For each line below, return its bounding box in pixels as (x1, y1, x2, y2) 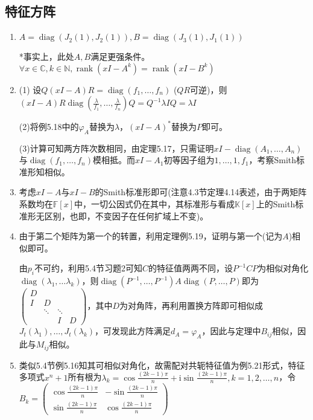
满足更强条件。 (90, 50, 150, 63)
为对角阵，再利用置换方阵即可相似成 (119, 299, 263, 312)
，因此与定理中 (201, 325, 261, 337)
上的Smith (256, 198, 296, 210)
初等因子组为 (163, 153, 215, 166)
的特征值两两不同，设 (148, 262, 233, 274)
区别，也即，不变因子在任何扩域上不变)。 (44, 209, 209, 222)
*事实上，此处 (19, 50, 74, 63)
